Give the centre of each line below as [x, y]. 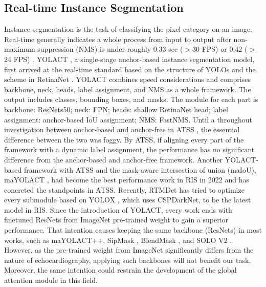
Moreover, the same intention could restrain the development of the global [120, 270]
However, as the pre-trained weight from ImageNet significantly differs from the [129, 250]
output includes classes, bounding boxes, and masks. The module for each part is [131, 99]
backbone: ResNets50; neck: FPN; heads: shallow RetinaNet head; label [116, 109]
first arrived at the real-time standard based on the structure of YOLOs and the [130, 69]
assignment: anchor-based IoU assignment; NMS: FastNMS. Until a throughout [128, 119]
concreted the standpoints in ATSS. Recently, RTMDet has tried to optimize [124, 189]
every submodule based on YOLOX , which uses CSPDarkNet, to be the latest [128, 200]
